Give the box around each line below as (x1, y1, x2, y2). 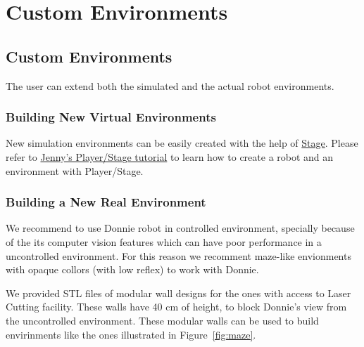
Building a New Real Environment (6, 193, 206, 211)
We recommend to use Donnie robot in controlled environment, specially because (6, 221, 355, 235)
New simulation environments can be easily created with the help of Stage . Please (6, 136, 358, 150)
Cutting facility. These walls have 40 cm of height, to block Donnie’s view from (6, 299, 347, 314)
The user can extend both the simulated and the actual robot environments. (6, 78, 334, 93)
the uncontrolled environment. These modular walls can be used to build (6, 313, 319, 327)
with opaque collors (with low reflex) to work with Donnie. (6, 262, 259, 277)
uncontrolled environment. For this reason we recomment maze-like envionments (6, 248, 351, 263)
